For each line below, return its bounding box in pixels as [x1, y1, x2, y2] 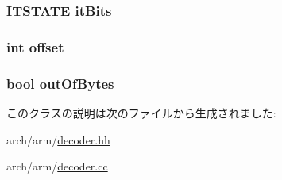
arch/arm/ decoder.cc [6, 158, 108, 174]
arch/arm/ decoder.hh [6, 131, 110, 147]
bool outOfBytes [6, 73, 114, 93]
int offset [6, 36, 64, 56]
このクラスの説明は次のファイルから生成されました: [6, 104, 276, 121]
